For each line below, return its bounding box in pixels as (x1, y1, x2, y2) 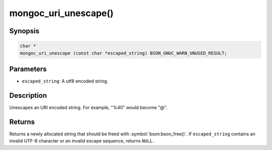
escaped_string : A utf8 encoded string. (22, 78, 108, 84)
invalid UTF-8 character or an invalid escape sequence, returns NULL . (9, 138, 154, 144)
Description (9, 91, 47, 100)
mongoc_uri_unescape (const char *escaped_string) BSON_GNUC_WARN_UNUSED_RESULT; (20, 50, 228, 56)
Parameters (9, 64, 47, 73)
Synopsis (9, 27, 40, 35)
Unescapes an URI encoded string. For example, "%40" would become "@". (9, 104, 168, 110)
